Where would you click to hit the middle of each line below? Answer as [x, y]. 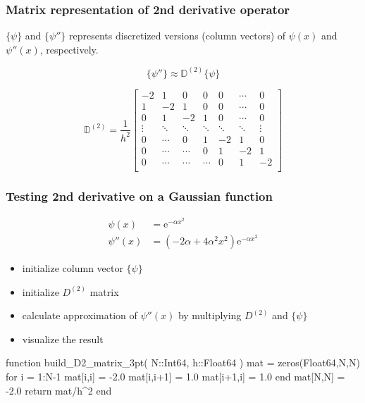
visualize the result [63, 339]
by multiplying [210, 315]
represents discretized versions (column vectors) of [177, 36]
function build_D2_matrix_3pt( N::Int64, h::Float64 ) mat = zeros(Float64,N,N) [183, 362]
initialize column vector [73, 268]
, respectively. [69, 49]
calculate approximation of [80, 315]
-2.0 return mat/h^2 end [59, 390]
